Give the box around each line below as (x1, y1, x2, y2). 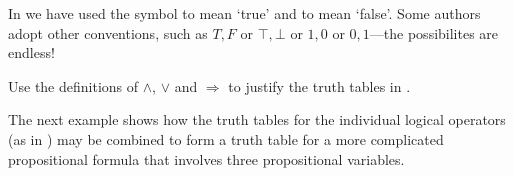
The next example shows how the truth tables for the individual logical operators (8, 109, 506, 130)
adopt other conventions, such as (8, 22, 208, 43)
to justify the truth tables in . (228, 75, 411, 96)
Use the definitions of (8, 75, 139, 96)
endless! (8, 42, 55, 63)
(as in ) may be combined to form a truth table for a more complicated (8, 128, 444, 149)
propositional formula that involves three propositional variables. (8, 148, 405, 169)
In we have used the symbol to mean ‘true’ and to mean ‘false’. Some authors (8, 3, 481, 23)
